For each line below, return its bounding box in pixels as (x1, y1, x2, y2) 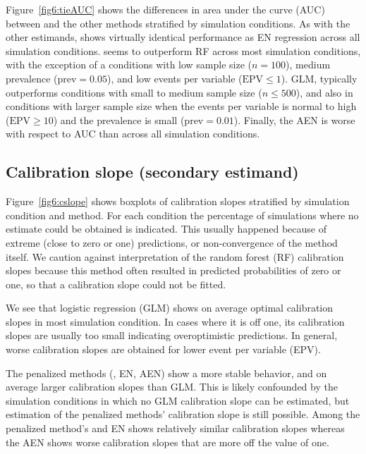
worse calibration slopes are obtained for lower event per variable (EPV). (6, 342, 321, 357)
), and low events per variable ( (106, 70, 243, 85)
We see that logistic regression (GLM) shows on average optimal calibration (6, 300, 334, 315)
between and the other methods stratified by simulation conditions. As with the (6, 16, 350, 30)
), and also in (295, 85, 353, 99)
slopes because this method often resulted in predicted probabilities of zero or (6, 263, 341, 278)
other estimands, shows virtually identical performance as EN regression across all (6, 30, 360, 44)
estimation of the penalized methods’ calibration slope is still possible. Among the (6, 407, 360, 422)
